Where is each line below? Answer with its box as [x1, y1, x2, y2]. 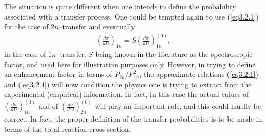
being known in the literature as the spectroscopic [95, 49, 253, 60]
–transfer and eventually [59, 21, 135, 32]
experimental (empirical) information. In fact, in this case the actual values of [4, 89, 249, 100]
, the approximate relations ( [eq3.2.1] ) [139, 69, 258, 80]
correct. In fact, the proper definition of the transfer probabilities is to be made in [4, 113, 262, 124]
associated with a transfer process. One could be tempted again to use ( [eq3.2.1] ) [4, 11, 259, 22]
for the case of [4, 21, 49, 32]
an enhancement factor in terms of [4, 69, 112, 80]
